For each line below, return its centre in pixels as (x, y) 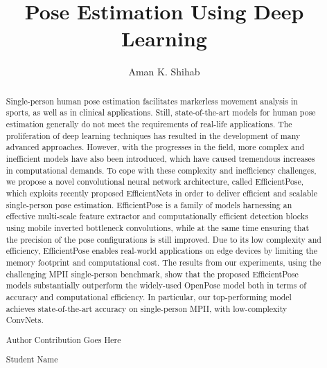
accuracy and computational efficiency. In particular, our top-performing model (149, 296)
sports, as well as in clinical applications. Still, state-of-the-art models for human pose (161, 112)
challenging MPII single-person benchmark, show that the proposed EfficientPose (152, 274)
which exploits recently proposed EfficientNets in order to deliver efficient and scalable (161, 193)
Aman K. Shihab (164, 72)
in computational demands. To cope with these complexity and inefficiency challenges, (161, 170)
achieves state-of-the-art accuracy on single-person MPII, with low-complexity (147, 308)
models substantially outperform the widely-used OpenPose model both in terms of (156, 285)
